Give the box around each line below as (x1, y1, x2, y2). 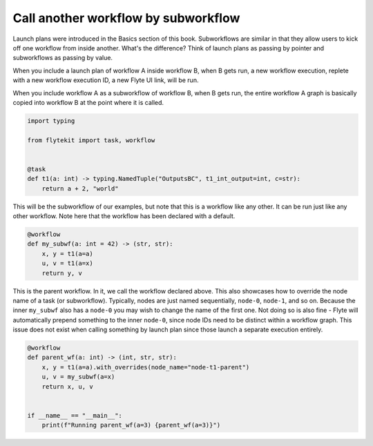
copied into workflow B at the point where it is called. (12, 98, 164, 106)
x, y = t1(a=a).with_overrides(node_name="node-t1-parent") (41, 363, 250, 371)
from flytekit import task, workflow (27, 136, 155, 144)
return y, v (41, 269, 83, 277)
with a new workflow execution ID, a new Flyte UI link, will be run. (12, 76, 199, 84)
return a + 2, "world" (41, 184, 119, 193)
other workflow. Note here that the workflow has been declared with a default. (12, 211, 236, 220)
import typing (27, 117, 75, 124)
